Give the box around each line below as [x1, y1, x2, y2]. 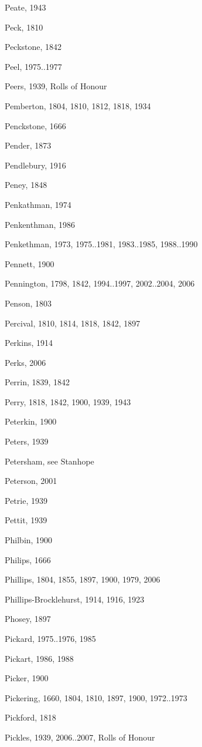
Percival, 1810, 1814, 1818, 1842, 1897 [5, 317, 141, 329]
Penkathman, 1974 [5, 198, 71, 210]
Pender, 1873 [5, 139, 52, 152]
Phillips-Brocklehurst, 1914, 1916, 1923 [5, 593, 145, 605]
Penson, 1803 [5, 297, 52, 309]
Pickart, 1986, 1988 [5, 652, 74, 664]
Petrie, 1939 [5, 494, 47, 506]
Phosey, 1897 [5, 613, 51, 625]
